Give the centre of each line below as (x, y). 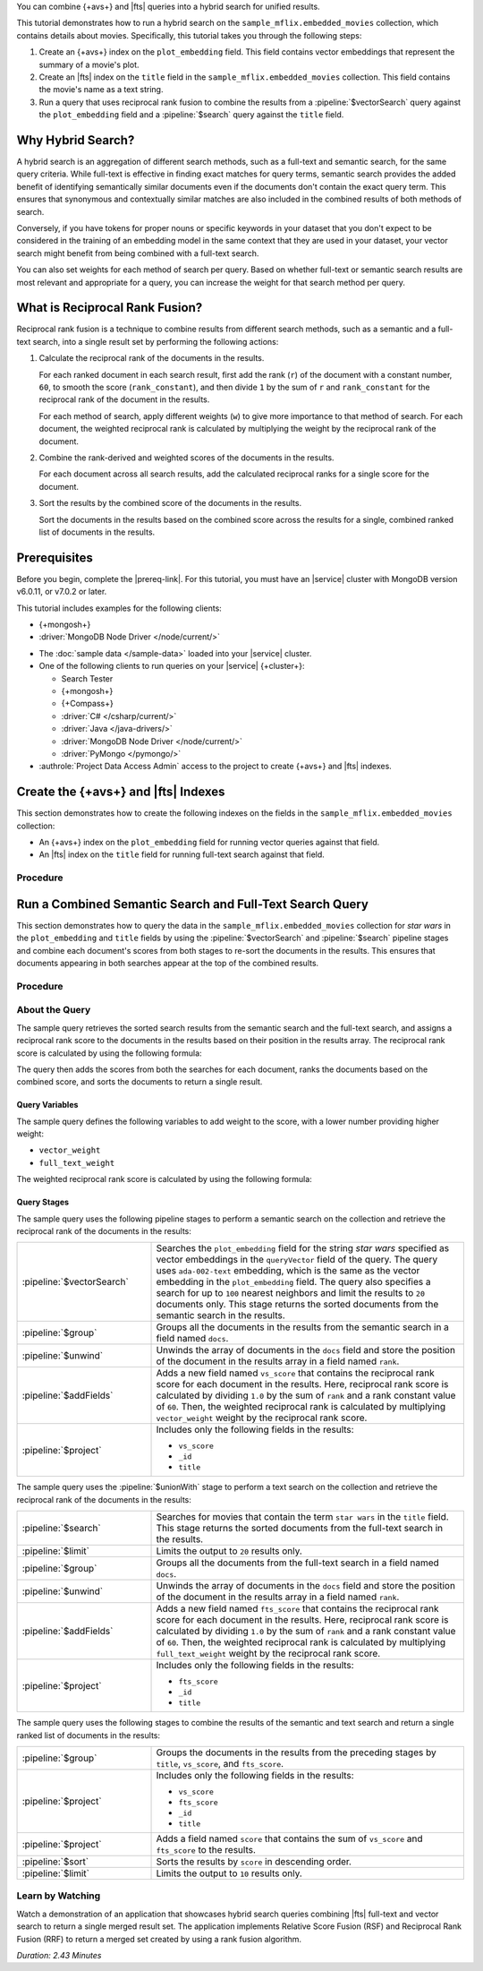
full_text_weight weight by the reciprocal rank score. (268, 1654)
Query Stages (43, 1202)
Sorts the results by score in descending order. (254, 1861)
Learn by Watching (59, 1896)
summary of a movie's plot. (89, 64)
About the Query (54, 1010)
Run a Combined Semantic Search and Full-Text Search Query (192, 904)
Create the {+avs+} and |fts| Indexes (121, 792)
